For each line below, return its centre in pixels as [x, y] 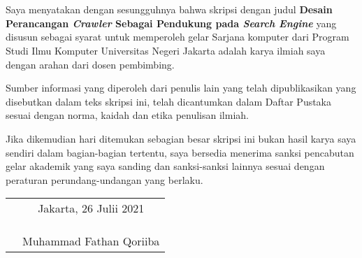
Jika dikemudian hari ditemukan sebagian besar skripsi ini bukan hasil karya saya [181, 138]
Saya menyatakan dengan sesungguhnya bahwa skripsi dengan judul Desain [169, 9]
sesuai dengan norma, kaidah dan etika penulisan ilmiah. [127, 115]
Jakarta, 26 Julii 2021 [91, 208]
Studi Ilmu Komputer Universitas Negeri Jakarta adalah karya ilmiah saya [166, 50]
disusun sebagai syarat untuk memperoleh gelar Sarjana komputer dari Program [178, 37]
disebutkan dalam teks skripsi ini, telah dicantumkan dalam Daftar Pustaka [169, 101]
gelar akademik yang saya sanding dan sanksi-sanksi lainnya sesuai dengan [165, 166]
